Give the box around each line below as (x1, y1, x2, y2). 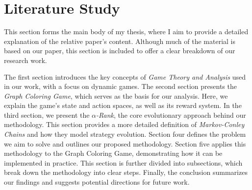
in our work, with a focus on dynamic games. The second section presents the (4, 81, 237, 91)
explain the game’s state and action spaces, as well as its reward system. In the (4, 100, 242, 110)
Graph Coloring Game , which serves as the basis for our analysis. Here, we (4, 90, 228, 101)
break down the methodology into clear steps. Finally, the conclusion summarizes (4, 167, 248, 177)
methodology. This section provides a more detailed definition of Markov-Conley (4, 119, 245, 129)
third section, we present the (4, 109, 90, 120)
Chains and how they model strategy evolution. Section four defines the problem (4, 129, 246, 139)
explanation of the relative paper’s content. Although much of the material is (4, 36, 236, 46)
